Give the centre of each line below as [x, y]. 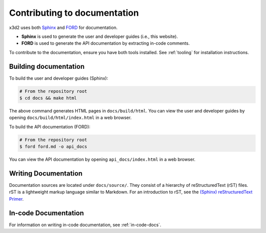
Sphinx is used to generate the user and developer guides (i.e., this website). [100, 36]
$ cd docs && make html [48, 98]
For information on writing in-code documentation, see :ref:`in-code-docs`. [85, 225]
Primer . [17, 199]
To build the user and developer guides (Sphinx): [59, 78]
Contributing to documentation [74, 13]
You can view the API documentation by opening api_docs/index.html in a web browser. [102, 159]
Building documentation [47, 66]
